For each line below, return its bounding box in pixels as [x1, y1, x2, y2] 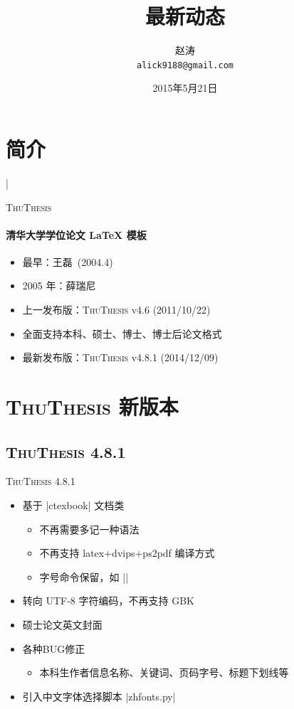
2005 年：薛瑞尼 [22, 278, 96, 293]
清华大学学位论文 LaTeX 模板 [6, 227, 147, 242]
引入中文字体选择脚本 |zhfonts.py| [22, 688, 176, 703]
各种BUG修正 [22, 641, 85, 656]
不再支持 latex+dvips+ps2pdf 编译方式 [39, 545, 215, 560]
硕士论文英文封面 [22, 617, 103, 631]
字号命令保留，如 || [39, 569, 129, 584]
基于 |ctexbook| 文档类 [22, 498, 125, 513]
